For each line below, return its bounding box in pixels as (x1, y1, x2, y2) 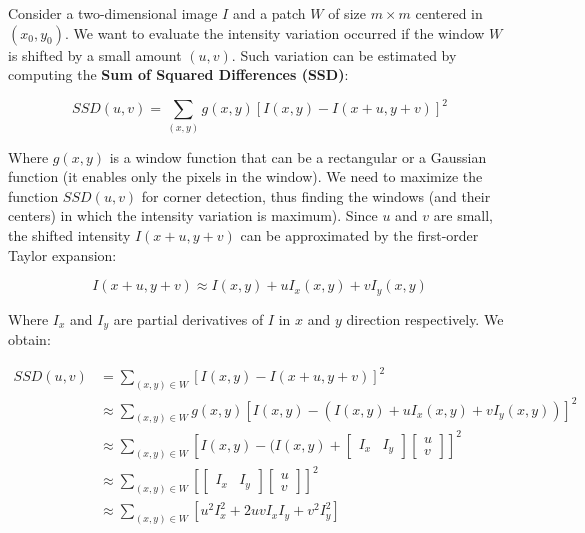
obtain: (8, 329, 51, 350)
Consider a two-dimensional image (8, 3, 218, 23)
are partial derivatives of (113, 308, 264, 329)
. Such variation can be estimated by (231, 44, 457, 65)
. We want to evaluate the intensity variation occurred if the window (64, 22, 485, 43)
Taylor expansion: (8, 244, 117, 265)
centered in (415, 3, 483, 23)
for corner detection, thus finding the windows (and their (141, 185, 491, 206)
